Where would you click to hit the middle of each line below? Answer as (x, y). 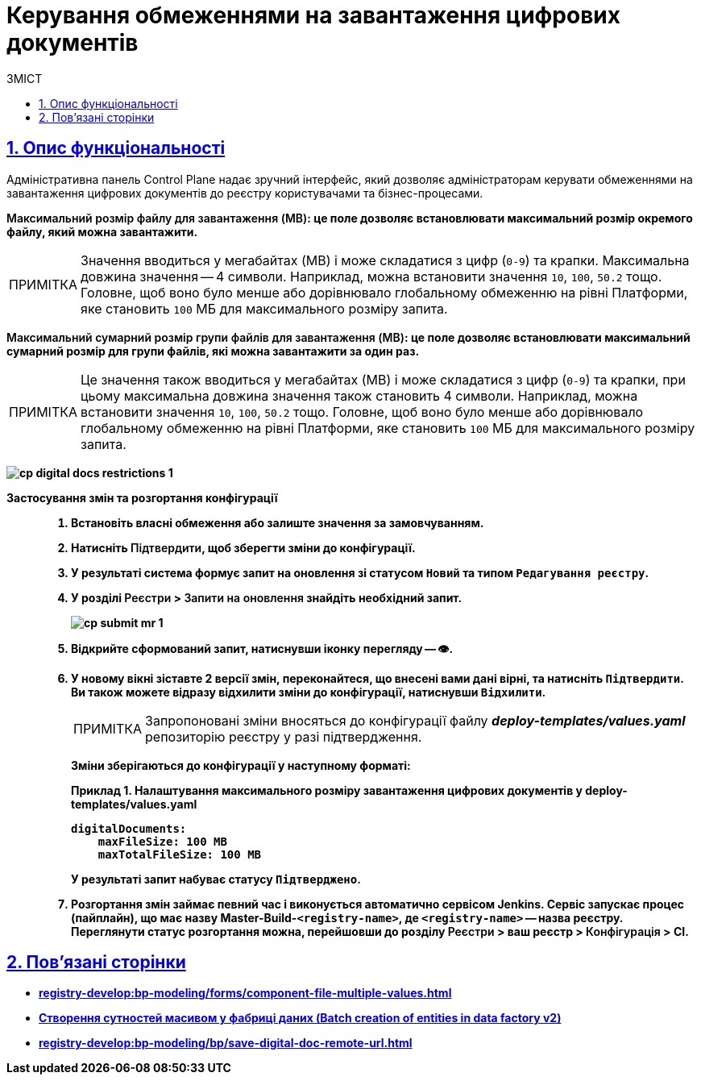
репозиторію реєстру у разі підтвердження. (284, 736)
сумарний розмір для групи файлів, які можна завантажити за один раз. (213, 351)
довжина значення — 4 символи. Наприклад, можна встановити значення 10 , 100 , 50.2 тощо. (371, 276)
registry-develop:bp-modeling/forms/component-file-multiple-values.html (245, 993)
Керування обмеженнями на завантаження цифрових (313, 15)
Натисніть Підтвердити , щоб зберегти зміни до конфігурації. (243, 547)
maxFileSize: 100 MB (162, 841)
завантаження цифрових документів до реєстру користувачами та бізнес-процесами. (245, 193)
